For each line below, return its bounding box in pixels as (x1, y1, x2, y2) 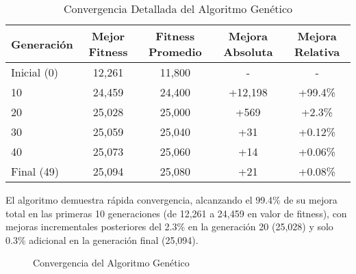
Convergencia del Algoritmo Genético (33, 256, 190, 270)
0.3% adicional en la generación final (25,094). (5, 232, 199, 247)
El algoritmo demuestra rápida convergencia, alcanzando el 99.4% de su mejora (5, 193, 338, 206)
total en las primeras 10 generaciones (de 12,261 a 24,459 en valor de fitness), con (5, 206, 347, 220)
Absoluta (223, 44, 273, 59)
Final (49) (11, 163, 60, 179)
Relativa (294, 44, 340, 59)
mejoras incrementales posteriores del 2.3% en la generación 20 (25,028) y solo (5, 219, 333, 234)
